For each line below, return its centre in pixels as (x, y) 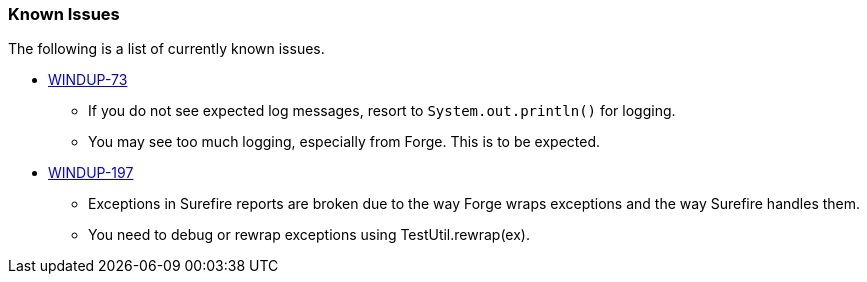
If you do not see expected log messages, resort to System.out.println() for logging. (382, 111)
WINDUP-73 (88, 80)
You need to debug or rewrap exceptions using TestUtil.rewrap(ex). (309, 235)
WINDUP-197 (91, 173)
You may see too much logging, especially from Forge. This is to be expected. (344, 142)
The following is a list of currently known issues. (166, 49)
